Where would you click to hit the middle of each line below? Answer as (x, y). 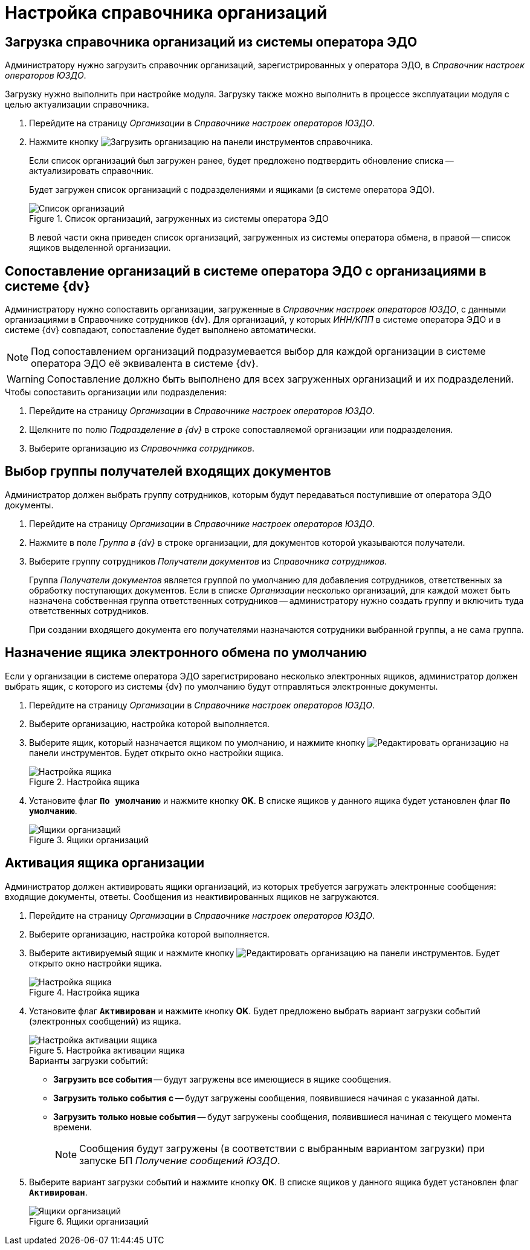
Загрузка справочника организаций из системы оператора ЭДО (211, 42)
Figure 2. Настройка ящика (85, 782)
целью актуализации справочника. (77, 105)
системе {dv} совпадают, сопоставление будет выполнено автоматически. (161, 330)
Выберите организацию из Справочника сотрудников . (142, 449)
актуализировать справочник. (91, 171)
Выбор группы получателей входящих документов (168, 471)
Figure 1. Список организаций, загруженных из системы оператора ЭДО (179, 219)
